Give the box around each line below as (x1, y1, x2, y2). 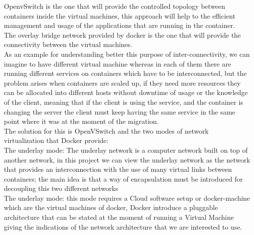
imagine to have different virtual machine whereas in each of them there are (4, 58, 231, 69)
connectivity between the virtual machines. (4, 39, 133, 49)
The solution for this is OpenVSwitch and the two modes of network (4, 125, 209, 136)
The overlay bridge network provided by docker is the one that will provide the (4, 29, 241, 40)
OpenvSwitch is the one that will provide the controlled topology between (4, 1, 226, 11)
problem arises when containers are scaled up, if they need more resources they (4, 77, 241, 88)
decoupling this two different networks (4, 183, 118, 193)
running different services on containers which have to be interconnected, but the (4, 68, 247, 78)
